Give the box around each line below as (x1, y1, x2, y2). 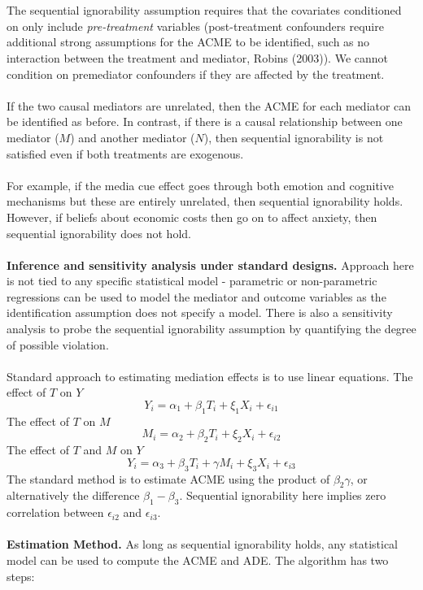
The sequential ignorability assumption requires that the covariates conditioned (7, 2, 402, 19)
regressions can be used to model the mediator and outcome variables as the (7, 288, 386, 305)
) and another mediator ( (70, 128, 195, 145)
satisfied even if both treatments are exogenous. (7, 145, 244, 162)
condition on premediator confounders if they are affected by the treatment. (7, 65, 385, 82)
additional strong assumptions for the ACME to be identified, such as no (7, 33, 370, 50)
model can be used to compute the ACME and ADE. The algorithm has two (7, 551, 389, 568)
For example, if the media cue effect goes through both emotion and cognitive (7, 176, 394, 193)
